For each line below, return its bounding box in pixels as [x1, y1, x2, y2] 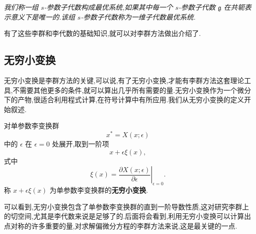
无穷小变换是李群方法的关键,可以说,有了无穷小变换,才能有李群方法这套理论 [4, 75, 244, 85]
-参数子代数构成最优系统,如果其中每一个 [44, 2, 173, 12]
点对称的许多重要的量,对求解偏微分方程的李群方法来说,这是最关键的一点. [4, 220, 237, 231]
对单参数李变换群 [4, 120, 59, 131]
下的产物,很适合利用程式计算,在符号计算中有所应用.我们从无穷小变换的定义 [4, 94, 244, 105]
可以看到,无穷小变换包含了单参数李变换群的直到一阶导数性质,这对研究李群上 [4, 201, 249, 211]
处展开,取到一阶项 [52, 139, 109, 149]
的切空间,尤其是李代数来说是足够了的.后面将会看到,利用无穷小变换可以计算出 [4, 211, 251, 221]
